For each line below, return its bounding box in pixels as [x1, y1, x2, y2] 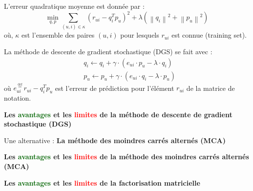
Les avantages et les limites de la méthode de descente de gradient [4, 109, 232, 119]
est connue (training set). [171, 30, 247, 40]
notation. [4, 93, 31, 103]
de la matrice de [186, 83, 235, 93]
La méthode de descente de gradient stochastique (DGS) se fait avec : [4, 46, 212, 57]
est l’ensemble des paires [21, 30, 95, 40]
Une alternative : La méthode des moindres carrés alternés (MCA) [4, 135, 226, 145]
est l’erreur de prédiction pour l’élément [55, 83, 174, 93]
